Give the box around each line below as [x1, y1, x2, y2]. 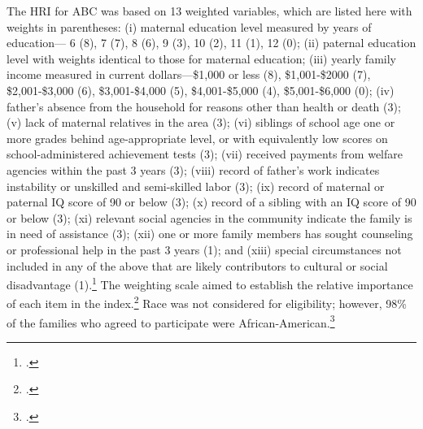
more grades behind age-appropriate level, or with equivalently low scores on [7, 129, 388, 146]
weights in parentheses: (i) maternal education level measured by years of [7, 18, 372, 35]
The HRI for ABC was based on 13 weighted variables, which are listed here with [7, 2, 412, 19]
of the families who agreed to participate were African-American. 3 [7, 311, 335, 331]
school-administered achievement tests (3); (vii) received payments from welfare [7, 145, 403, 162]
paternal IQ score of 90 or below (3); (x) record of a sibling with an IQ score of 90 [7, 193, 416, 210]
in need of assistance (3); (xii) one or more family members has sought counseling [7, 225, 413, 242]
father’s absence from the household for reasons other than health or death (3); [7, 97, 401, 115]
